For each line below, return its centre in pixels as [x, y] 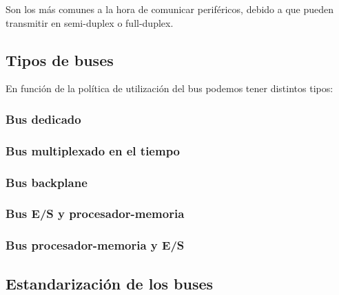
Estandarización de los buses [110, 283]
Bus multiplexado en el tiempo [93, 150]
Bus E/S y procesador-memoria [95, 214]
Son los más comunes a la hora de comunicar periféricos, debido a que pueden [170, 9]
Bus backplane [47, 182]
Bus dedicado [43, 119]
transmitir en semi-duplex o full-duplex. [90, 22]
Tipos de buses [60, 59]
